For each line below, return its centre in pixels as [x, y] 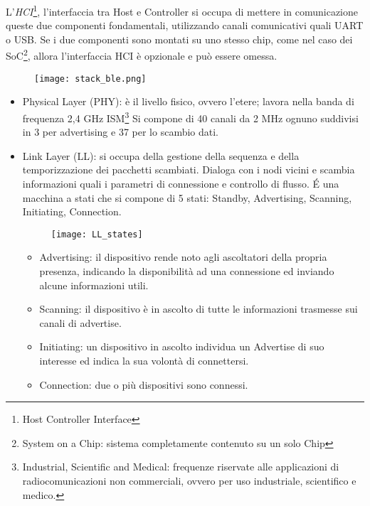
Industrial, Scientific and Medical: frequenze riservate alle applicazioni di [181, 467]
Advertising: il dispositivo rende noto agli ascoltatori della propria [183, 257]
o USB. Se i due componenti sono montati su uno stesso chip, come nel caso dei [179, 39]
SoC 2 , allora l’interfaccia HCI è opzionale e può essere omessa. [142, 55]
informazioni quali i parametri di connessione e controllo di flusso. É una [181, 183]
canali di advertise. [80, 322]
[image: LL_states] [97, 234]
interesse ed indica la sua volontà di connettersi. [144, 360]
